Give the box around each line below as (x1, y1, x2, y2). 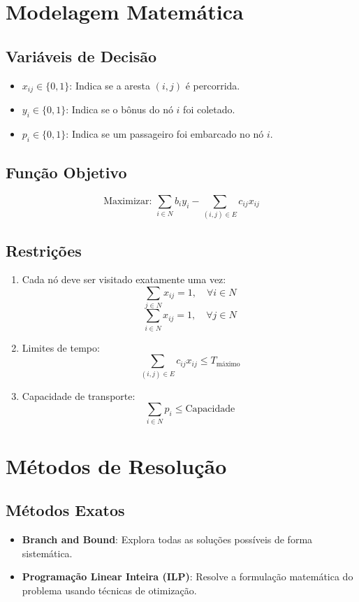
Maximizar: (103, 196, 152, 206)
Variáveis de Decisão (6, 45, 157, 66)
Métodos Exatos (6, 499, 125, 521)
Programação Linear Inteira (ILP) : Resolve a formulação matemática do (22, 569, 353, 584)
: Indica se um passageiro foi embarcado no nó (66, 126, 264, 141)
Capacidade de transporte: (22, 388, 135, 403)
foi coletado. (183, 102, 235, 117)
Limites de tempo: (22, 340, 100, 354)
